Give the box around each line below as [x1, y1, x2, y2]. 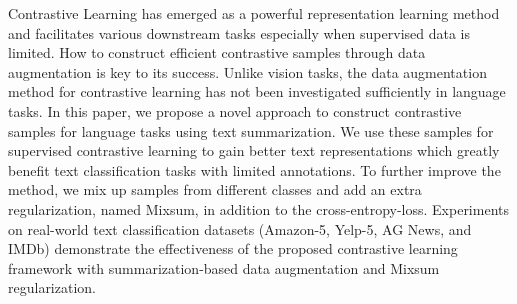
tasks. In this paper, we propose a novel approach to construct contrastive [8, 100, 462, 121]
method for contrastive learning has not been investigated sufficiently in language [8, 81, 506, 102]
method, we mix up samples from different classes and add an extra [8, 179, 422, 200]
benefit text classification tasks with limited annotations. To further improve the [8, 159, 501, 180]
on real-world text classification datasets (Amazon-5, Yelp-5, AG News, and [8, 218, 472, 239]
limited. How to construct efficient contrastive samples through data [8, 42, 426, 63]
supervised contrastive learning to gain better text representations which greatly [8, 140, 500, 161]
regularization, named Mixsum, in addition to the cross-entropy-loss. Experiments [8, 198, 509, 219]
